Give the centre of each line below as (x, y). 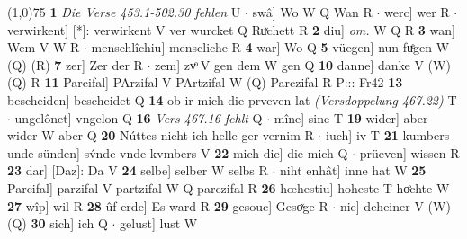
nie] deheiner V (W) (395, 205)
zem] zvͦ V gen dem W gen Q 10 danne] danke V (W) (303, 64)
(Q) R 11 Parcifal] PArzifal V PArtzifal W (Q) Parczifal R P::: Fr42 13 (205, 82)
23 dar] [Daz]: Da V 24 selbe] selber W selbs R (138, 170)
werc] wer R (417, 12)
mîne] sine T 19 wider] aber (351, 117)
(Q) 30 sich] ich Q (58, 223)
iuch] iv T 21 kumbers (388, 135)
